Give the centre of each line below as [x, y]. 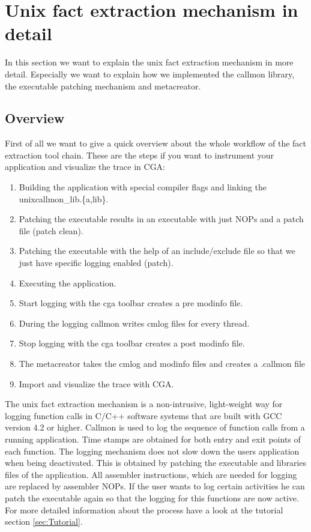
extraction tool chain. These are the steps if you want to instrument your [140, 155]
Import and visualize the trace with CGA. [96, 383]
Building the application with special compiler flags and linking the [143, 187]
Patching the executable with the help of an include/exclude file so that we [157, 251]
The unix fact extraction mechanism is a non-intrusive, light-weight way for [144, 404]
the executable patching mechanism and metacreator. [103, 86]
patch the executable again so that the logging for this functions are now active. [152, 497]
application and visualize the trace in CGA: [85, 167]
